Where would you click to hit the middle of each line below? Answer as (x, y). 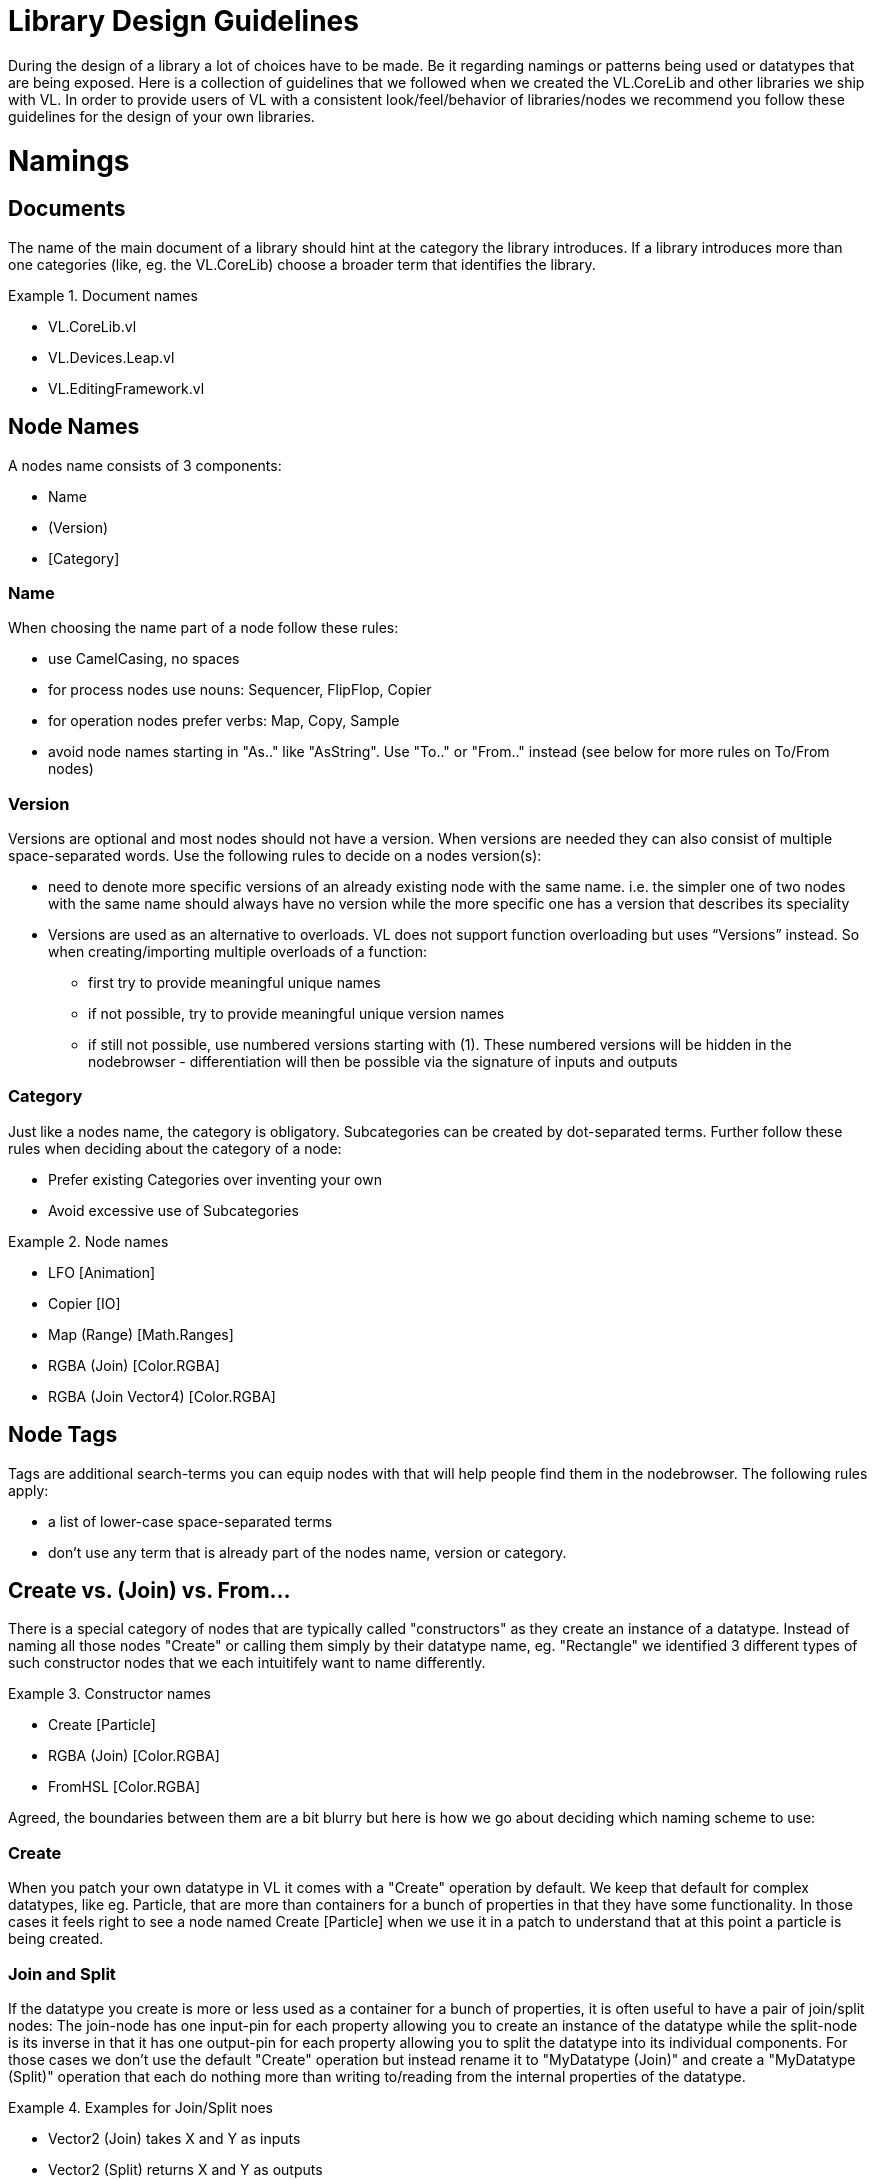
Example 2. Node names (88, 1241)
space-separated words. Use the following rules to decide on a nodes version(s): (275, 856)
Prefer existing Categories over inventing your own (215, 1179)
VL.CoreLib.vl (92, 326)
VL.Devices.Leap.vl (111, 357)
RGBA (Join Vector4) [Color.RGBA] (162, 1396)
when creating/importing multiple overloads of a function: (237, 952)
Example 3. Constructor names (109, 1694)
